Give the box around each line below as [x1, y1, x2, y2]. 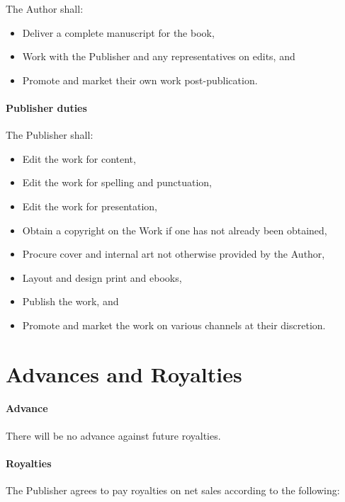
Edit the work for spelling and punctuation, [22, 175, 212, 190]
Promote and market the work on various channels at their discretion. [22, 317, 326, 332]
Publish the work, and [22, 294, 119, 309]
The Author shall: [6, 1, 84, 16]
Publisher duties [6, 100, 87, 115]
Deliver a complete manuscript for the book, [22, 25, 215, 40]
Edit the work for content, [22, 151, 136, 166]
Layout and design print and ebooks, [22, 270, 182, 285]
